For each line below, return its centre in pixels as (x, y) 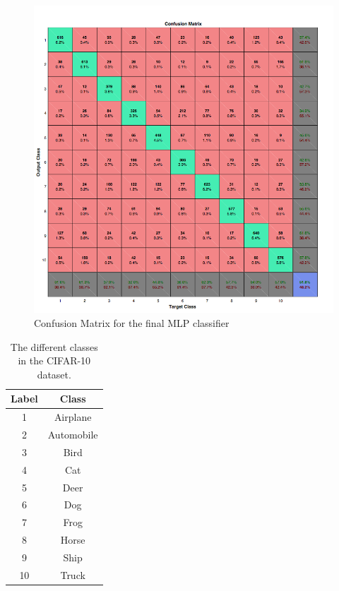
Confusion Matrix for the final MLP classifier (132, 322)
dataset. (54, 374)
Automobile (73, 434)
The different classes (54, 346)
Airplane (73, 417)
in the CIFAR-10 (54, 360)
